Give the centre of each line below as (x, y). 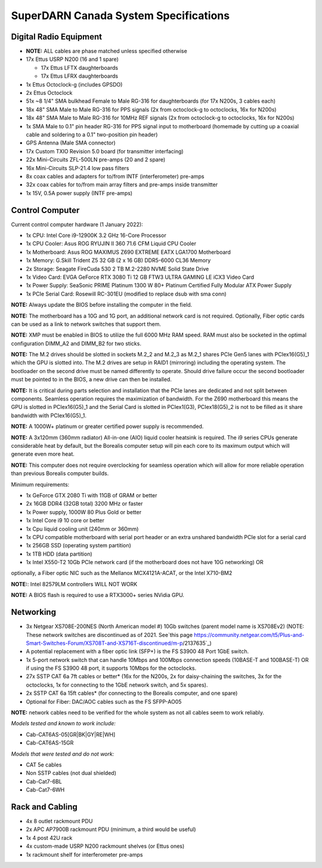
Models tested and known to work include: (64, 724)
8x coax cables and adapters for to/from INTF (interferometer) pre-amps (115, 176)
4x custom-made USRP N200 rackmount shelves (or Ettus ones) (105, 846)
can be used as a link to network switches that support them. (86, 324)
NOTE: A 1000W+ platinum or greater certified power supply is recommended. (107, 426)
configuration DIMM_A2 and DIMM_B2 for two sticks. (76, 343)
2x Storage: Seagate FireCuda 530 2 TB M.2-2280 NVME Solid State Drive (117, 269)
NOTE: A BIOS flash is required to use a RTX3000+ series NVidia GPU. (98, 595)
